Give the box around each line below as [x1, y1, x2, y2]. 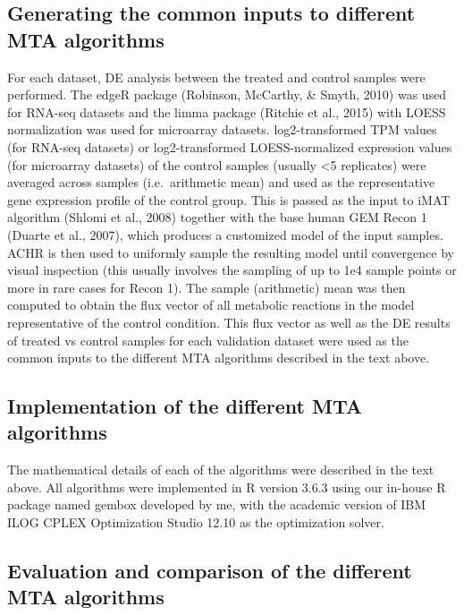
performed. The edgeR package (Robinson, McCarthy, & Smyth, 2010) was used [7, 85, 447, 104]
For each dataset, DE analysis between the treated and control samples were [7, 67, 426, 86]
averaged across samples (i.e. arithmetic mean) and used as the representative [7, 173, 435, 192]
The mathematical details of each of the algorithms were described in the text [7, 460, 434, 479]
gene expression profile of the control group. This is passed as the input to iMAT [7, 190, 451, 209]
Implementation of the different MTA [7, 392, 362, 420]
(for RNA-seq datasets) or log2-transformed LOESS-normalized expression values [7, 137, 452, 156]
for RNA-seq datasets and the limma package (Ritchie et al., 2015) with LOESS [7, 102, 446, 121]
